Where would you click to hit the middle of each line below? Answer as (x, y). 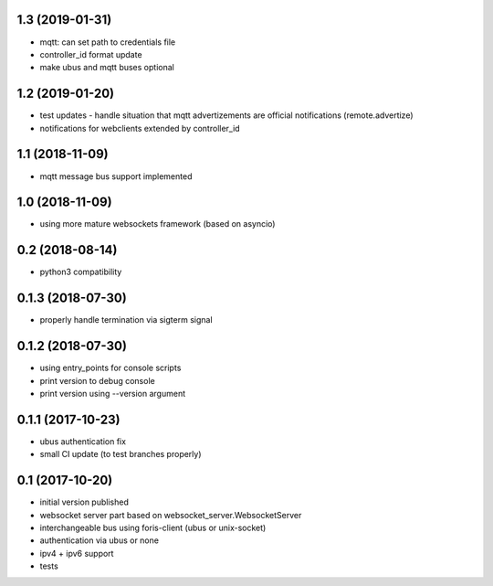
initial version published (84, 502)
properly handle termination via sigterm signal (126, 320)
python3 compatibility (81, 272)
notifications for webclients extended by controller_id (140, 128)
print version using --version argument (113, 393)
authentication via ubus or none (100, 540)
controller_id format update (91, 54)
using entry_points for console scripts (110, 368)
